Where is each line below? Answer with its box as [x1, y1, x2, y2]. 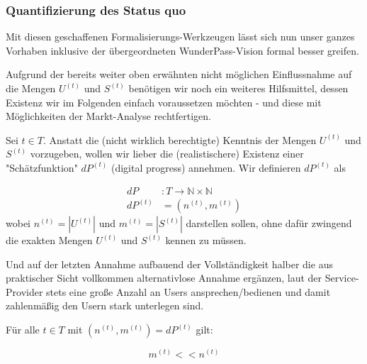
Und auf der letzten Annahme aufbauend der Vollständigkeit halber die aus [6, 256, 333, 271]
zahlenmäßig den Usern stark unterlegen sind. [6, 298, 204, 313]
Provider [6, 284, 43, 299]
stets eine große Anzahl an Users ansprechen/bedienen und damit [46, 284, 331, 299]
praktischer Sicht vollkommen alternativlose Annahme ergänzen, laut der [6, 270, 322, 285]
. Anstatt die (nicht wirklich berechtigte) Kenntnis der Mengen [43, 132, 317, 147]
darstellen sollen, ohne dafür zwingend [186, 216, 352, 231]
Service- [324, 270, 359, 285]
